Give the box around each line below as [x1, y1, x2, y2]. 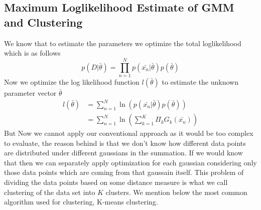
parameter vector [4, 87, 57, 98]
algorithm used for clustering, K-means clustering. [4, 196, 158, 207]
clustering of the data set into [4, 186, 95, 197]
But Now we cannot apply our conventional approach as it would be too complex [4, 128, 253, 138]
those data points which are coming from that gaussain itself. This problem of [4, 167, 244, 177]
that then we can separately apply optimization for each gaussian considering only [4, 157, 257, 167]
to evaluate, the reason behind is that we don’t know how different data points [4, 137, 246, 148]
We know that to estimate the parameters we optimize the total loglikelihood [4, 38, 241, 48]
